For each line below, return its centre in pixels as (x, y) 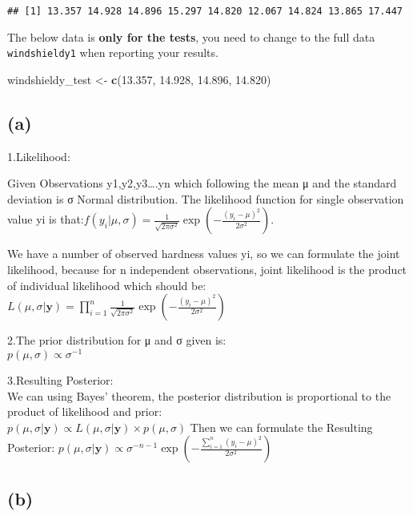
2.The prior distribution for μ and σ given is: (117, 340)
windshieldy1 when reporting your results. (113, 52)
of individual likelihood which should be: (107, 285)
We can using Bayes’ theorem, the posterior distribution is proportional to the (199, 395)
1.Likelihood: (39, 156)
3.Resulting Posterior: (60, 379)
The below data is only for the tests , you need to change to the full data (191, 36)
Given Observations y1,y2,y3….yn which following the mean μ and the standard (202, 183)
